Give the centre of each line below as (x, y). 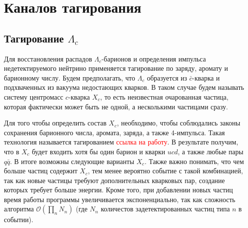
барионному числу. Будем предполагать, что (70, 77)
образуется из (167, 77)
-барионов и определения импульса (154, 58)
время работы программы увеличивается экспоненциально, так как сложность (120, 199)
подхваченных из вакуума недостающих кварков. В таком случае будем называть (124, 87)
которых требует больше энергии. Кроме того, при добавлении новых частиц (119, 190)
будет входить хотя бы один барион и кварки (99, 151)
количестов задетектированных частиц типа (165, 209)
